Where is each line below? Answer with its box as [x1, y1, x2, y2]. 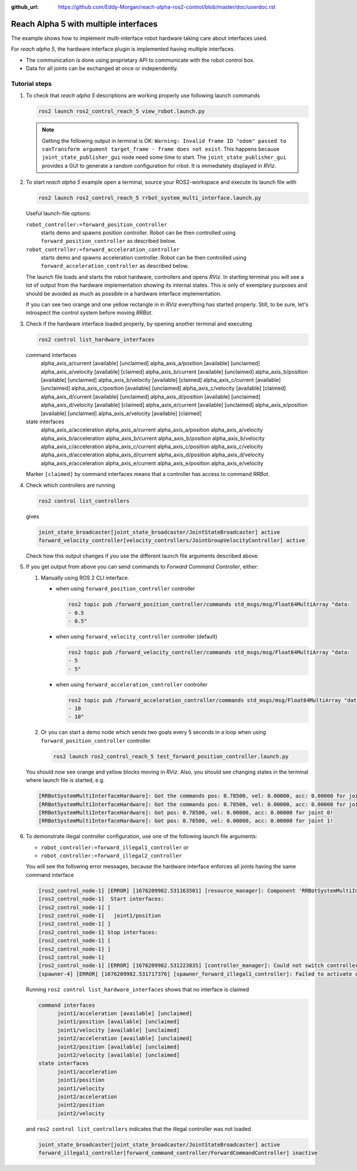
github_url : [11, 4, 39, 10]
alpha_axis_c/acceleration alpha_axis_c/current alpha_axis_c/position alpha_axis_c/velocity [40, 443, 264, 450]
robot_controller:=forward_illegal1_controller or [40, 844, 189, 851]
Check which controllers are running [26, 481, 115, 489]
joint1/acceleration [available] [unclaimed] [57, 1010, 193, 1017]
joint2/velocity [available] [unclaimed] [57, 1052, 180, 1059]
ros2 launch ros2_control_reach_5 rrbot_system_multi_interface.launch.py [38, 195, 262, 202]
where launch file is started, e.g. [26, 777, 105, 784]
